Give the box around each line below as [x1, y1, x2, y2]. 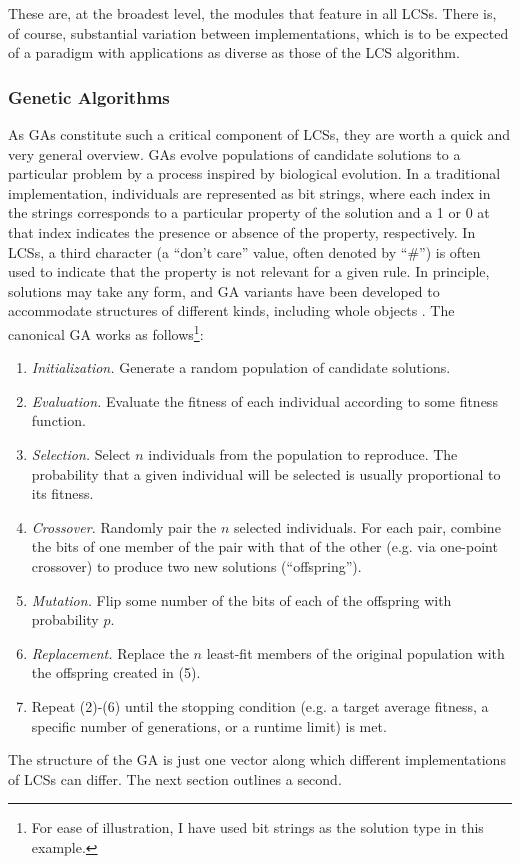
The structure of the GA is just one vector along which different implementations [8, 749, 506, 770]
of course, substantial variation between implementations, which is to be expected [8, 22, 509, 43]
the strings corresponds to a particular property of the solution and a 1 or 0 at [8, 202, 490, 223]
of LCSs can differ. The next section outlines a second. [8, 768, 342, 789]
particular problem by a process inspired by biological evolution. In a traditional [8, 163, 501, 184]
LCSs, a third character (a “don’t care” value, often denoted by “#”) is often [8, 241, 481, 262]
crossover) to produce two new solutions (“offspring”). [31, 555, 362, 576]
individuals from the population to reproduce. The [148, 443, 458, 464]
